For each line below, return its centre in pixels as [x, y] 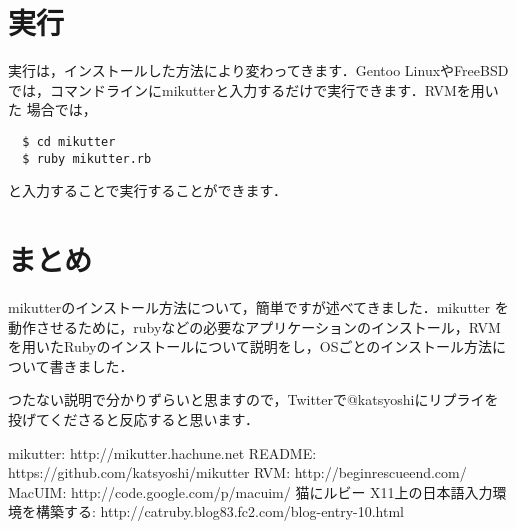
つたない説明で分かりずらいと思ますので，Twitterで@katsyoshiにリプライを [253, 399]
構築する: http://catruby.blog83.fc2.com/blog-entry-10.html [220, 511]
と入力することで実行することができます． [148, 190]
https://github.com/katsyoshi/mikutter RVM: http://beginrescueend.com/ [237, 472]
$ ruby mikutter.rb [87, 158]
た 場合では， [52, 109]
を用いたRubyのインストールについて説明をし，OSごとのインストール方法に [257, 346]
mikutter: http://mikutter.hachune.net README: [162, 452]
